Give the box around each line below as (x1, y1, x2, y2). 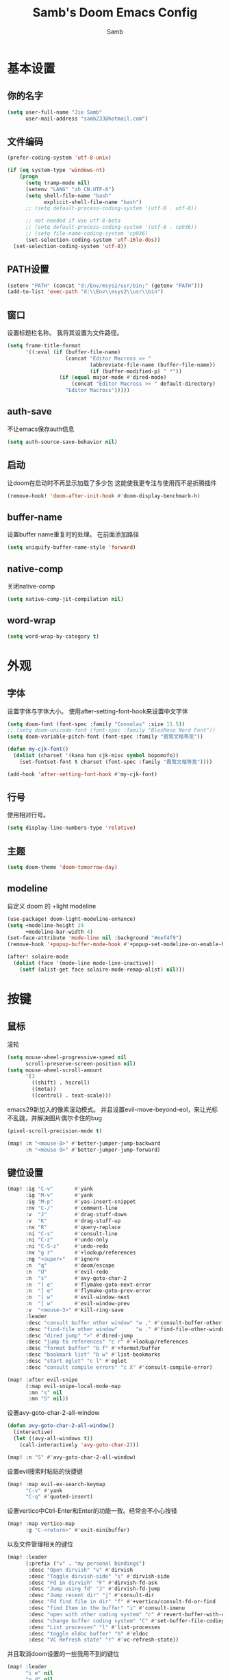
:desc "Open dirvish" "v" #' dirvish (28, 1566, 133, 1573)
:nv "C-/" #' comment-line (25, 1205, 118, 1211)
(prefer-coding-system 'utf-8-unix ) (7, 154, 112, 162)
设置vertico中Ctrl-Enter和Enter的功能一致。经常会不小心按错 (7, 1507, 177, 1515)
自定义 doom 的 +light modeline (7, 902, 97, 910)
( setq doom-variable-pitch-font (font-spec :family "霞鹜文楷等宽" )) (7, 733, 203, 741)
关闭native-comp (7, 582, 55, 590)
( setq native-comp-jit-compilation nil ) (7, 595, 125, 602)
